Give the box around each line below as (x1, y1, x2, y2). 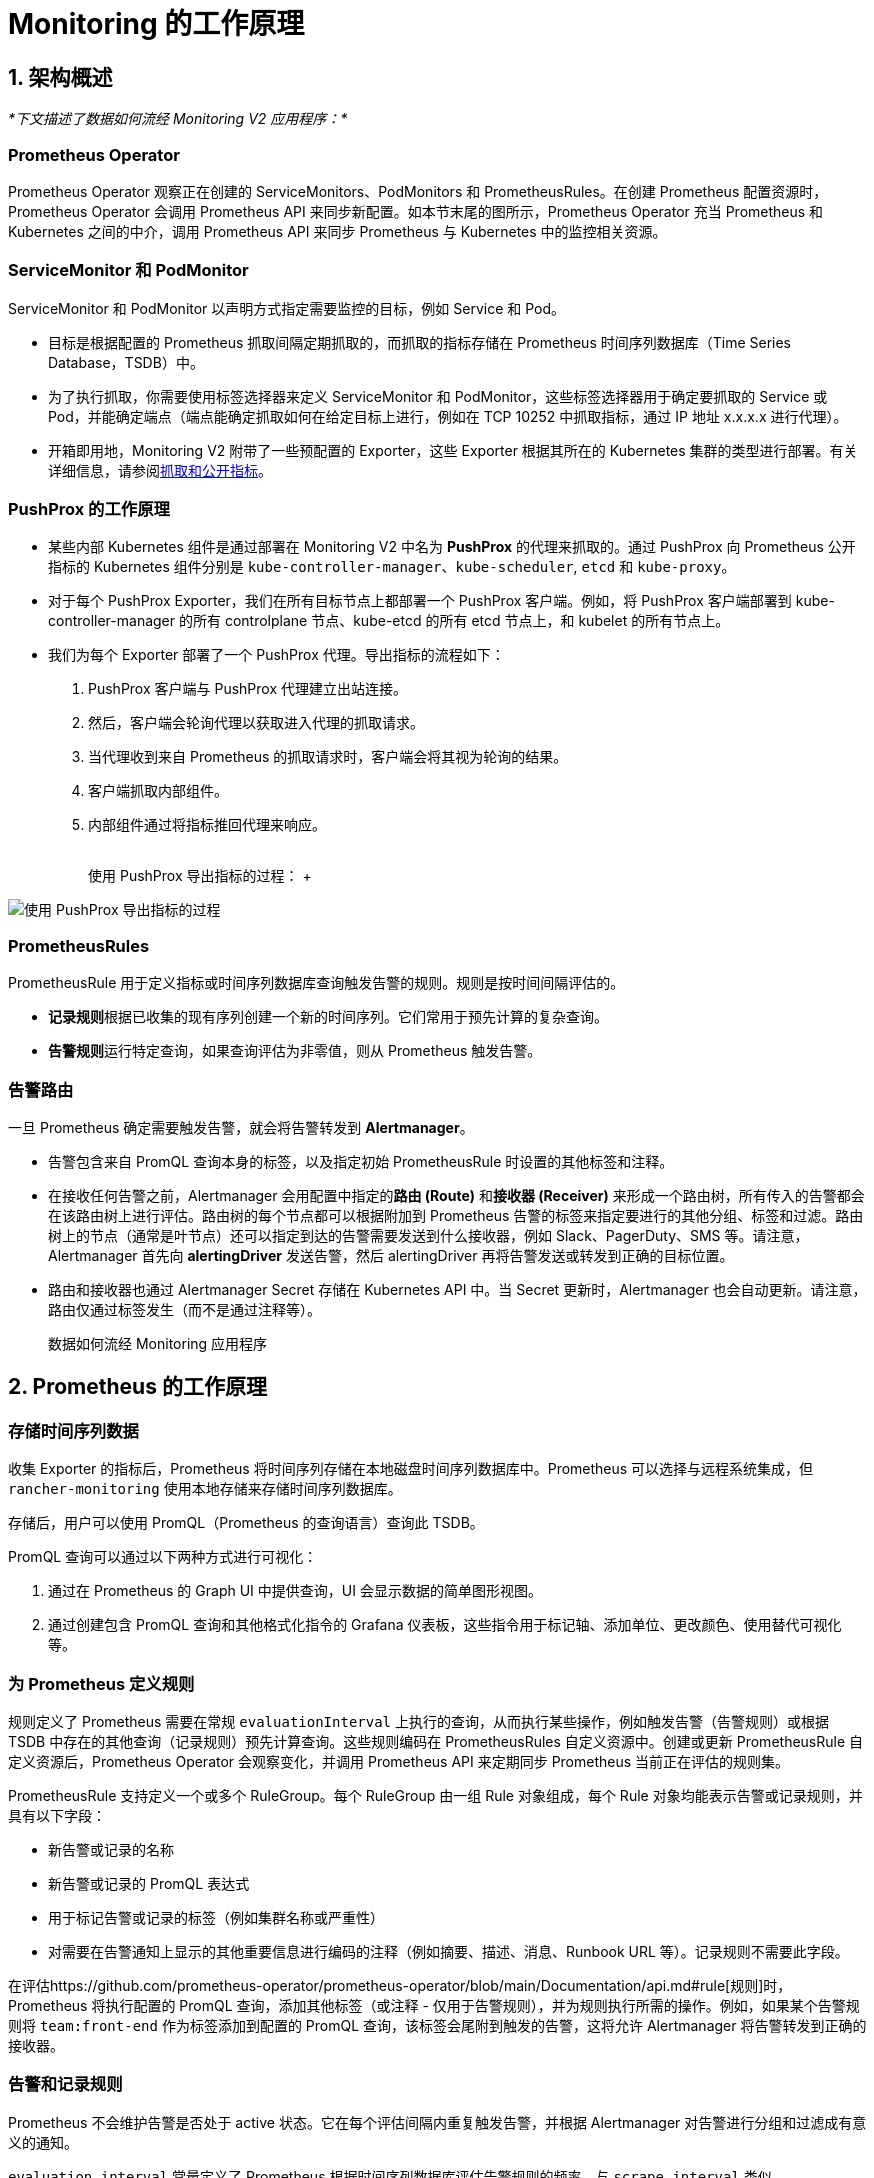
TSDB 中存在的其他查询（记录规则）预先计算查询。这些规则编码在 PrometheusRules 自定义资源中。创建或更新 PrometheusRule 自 (8, 1732, 864, 1750)
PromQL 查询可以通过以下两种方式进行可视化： (8, 1548, 318, 1566)
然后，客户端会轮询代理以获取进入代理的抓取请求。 (88, 714, 424, 732)
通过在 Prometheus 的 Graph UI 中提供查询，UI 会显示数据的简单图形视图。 (48, 1582, 542, 1600)
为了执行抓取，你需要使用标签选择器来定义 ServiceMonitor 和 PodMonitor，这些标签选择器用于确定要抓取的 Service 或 (48, 387, 828, 405)
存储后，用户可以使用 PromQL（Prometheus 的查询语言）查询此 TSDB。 (8, 1514, 484, 1532)
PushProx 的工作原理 (8, 499, 170, 520)
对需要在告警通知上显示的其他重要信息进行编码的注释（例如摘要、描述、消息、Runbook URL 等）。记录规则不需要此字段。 (48, 1942, 849, 1960)
